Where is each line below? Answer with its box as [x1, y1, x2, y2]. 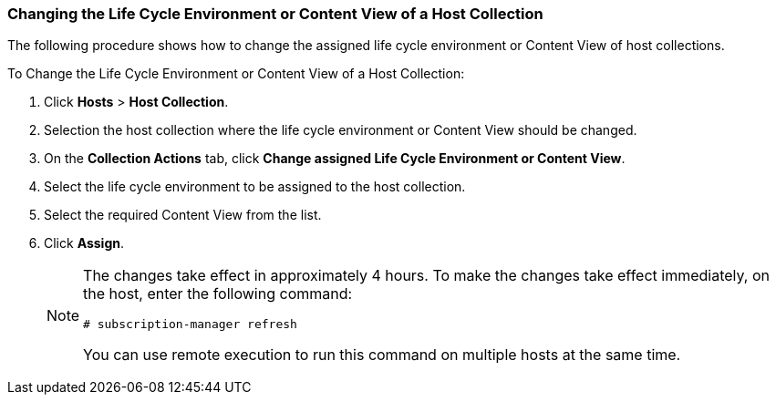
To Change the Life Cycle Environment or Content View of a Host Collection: [7, 66, 465, 82]
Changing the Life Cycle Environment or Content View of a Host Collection [7, 5, 543, 23]
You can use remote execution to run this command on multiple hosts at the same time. [83, 345, 681, 365]
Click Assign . [44, 235, 125, 252]
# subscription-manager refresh [83, 317, 297, 332]
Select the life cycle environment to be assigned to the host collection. [44, 179, 466, 195]
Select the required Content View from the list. [44, 207, 322, 223]
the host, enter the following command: [83, 284, 353, 304]
